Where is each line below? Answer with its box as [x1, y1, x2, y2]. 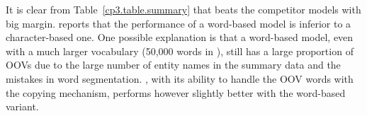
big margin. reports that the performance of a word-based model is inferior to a [6, 16, 351, 30]
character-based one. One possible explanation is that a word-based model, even [6, 30, 354, 45]
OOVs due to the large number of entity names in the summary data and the [6, 57, 341, 72]
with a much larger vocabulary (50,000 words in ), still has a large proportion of [6, 43, 354, 58]
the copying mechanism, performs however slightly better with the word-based [6, 85, 346, 100]
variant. [6, 99, 39, 114]
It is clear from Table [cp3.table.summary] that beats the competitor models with [6, 2, 361, 16]
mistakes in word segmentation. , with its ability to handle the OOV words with [6, 71, 354, 86]
